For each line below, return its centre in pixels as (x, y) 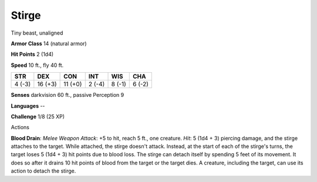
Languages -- (28, 106)
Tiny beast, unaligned (37, 33)
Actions (20, 127)
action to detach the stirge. (43, 171)
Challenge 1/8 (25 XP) (38, 116)
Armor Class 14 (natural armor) (49, 43)
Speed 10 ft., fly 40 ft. (37, 65)
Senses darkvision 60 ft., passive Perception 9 (68, 95)
